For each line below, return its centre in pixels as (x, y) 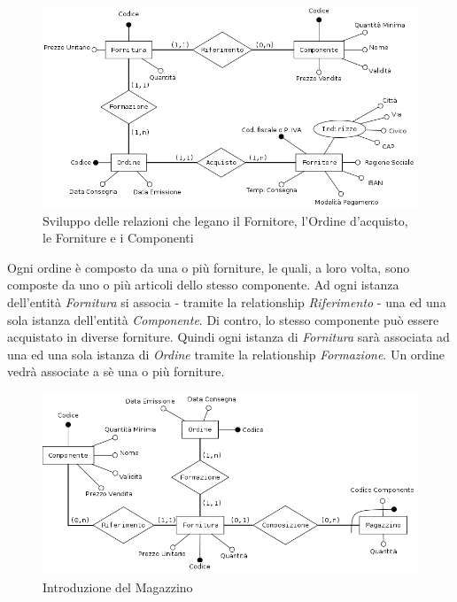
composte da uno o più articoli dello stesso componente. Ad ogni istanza (203, 285)
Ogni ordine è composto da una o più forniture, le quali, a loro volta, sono (209, 267)
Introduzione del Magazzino (118, 587)
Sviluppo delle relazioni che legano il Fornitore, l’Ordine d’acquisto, (225, 220)
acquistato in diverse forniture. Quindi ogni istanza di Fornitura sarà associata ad (228, 337)
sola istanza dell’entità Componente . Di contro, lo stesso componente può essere (223, 319)
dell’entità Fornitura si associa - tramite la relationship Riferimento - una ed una (227, 302)
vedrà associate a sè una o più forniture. (116, 371)
